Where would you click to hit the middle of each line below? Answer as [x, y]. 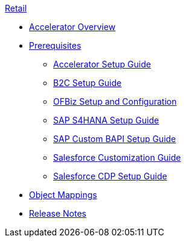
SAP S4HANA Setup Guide [106, 120]
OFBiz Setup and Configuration [115, 101]
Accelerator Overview [72, 27]
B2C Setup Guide [88, 83]
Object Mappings [63, 195]
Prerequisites [55, 45]
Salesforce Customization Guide [117, 157]
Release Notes [58, 213]
